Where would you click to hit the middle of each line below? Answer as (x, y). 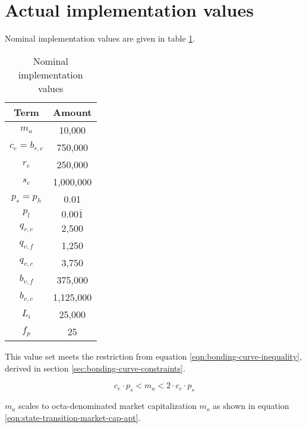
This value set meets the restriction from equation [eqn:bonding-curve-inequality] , (153, 356)
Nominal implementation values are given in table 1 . (100, 38)
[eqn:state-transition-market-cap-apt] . (73, 417)
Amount (72, 112)
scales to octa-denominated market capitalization (107, 406)
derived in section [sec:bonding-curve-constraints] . (95, 368)
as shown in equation (251, 406)
